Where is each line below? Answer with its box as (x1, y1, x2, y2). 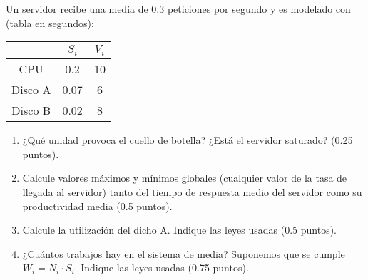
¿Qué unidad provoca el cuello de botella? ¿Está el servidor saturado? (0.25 (22, 133, 353, 147)
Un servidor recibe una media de (6, 1, 148, 16)
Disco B (11, 102, 51, 119)
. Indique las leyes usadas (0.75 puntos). (74, 260, 249, 275)
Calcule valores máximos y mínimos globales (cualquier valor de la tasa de (22, 170, 347, 185)
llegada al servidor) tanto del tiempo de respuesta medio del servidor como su (22, 184, 362, 199)
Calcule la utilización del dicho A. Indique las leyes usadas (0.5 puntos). (22, 222, 337, 237)
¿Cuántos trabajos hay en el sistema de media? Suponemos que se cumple (22, 246, 345, 261)
